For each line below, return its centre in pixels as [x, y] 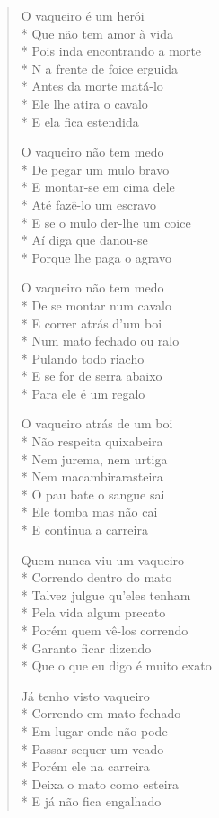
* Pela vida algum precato [93, 612]
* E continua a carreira [84, 530]
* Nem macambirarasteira [92, 476]
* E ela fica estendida [80, 121]
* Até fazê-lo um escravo [88, 204]
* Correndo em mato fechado [101, 713]
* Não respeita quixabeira [92, 441]
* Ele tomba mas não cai [89, 512]
